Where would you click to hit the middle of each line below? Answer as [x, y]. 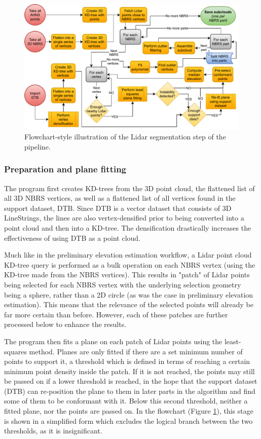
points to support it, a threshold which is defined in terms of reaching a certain [127, 361]
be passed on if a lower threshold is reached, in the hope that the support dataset [131, 381]
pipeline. [38, 146]
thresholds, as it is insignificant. [53, 431]
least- [233, 341]
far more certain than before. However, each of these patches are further [116, 314]
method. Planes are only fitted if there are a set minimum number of [136, 351]
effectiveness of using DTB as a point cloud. [72, 237]
